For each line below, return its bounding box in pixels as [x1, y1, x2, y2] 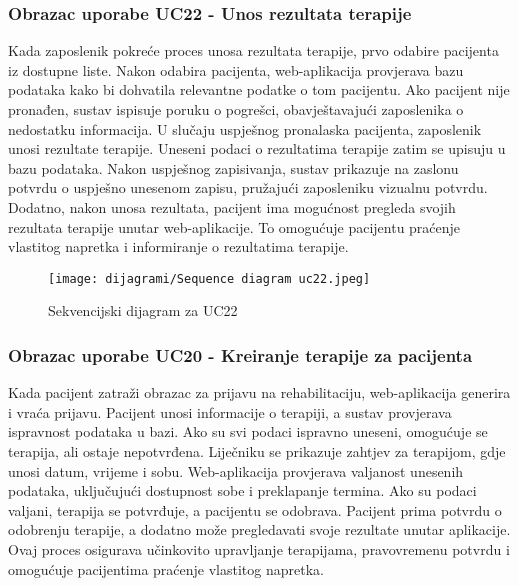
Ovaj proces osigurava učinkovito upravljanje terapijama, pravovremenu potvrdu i [8, 538, 510, 559]
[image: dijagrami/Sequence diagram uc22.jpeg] [48, 271, 371, 286]
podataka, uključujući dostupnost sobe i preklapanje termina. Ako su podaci [8, 480, 477, 501]
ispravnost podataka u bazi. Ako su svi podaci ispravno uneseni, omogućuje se [8, 421, 488, 442]
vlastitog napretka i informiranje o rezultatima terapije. [8, 236, 349, 257]
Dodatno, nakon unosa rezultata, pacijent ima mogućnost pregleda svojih [8, 196, 456, 217]
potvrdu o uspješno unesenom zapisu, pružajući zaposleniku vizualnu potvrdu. [8, 177, 488, 198]
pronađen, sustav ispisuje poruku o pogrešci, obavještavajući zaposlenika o [8, 99, 464, 119]
